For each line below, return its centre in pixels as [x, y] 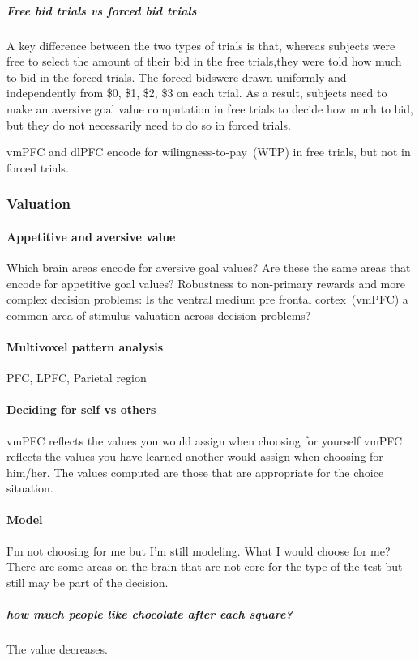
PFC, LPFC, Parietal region [77, 378]
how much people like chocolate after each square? [150, 614]
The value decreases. [57, 649]
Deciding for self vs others [81, 409]
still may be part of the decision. [88, 582]
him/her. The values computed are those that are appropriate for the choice [195, 472]
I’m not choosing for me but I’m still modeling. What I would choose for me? [199, 550]
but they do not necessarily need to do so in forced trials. [149, 124]
